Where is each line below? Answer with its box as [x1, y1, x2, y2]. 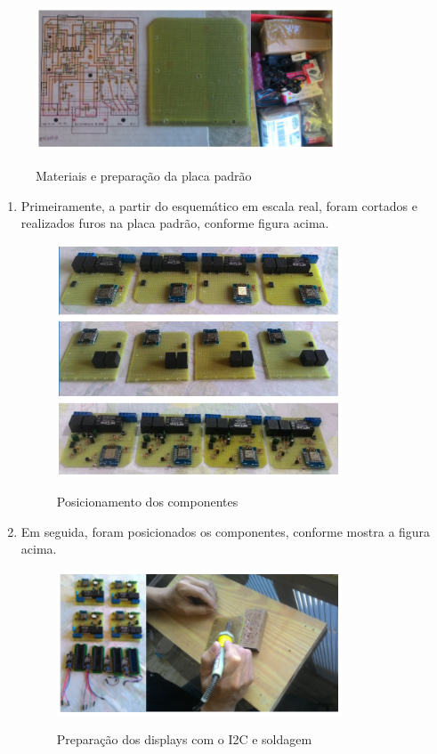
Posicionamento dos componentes [56, 492, 239, 511]
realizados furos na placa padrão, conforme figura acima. [20, 214, 329, 232]
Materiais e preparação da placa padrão [36, 166, 252, 184]
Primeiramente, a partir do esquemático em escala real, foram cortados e [20, 196, 417, 215]
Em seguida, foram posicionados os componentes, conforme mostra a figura [20, 522, 431, 540]
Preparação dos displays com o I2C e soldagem [56, 730, 312, 749]
